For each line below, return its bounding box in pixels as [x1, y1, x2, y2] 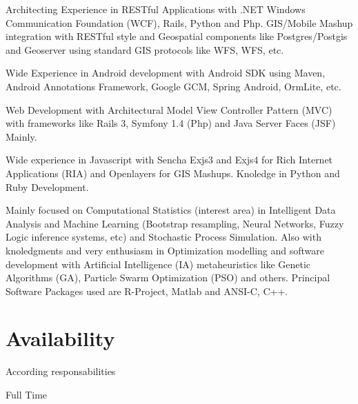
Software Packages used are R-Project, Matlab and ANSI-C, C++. [6, 283, 288, 298]
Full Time [6, 387, 48, 401]
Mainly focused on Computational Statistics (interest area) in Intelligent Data [6, 203, 336, 217]
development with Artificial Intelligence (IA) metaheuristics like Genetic [6, 256, 311, 271]
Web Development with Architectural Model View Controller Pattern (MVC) [6, 102, 332, 117]
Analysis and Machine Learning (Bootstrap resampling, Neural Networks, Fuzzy [6, 216, 344, 230]
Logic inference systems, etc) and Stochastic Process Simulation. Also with [6, 230, 321, 244]
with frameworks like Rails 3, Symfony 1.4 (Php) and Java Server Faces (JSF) [6, 116, 336, 130]
